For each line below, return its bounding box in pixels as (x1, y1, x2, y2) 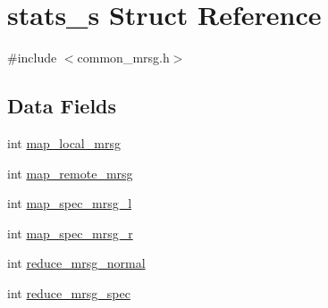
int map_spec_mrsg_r (7, 223, 133, 242)
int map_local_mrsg (7, 133, 121, 152)
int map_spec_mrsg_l (7, 194, 132, 212)
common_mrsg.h (77, 48, 170, 67)
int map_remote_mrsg (7, 163, 133, 182)
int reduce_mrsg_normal (7, 254, 146, 272)
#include (7, 48, 57, 67)
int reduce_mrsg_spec (7, 283, 130, 302)
